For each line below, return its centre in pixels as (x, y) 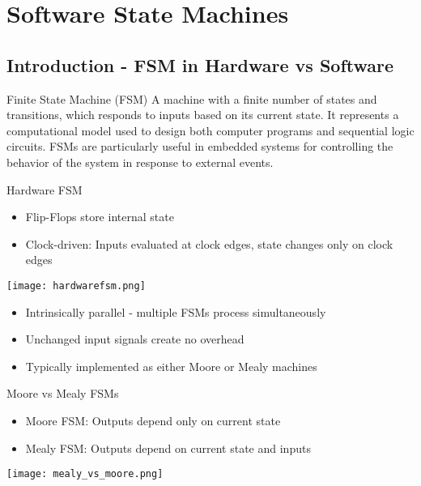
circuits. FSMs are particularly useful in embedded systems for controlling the (200, 146)
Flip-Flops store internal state (100, 217)
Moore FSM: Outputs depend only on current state (153, 420)
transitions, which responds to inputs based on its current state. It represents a (203, 115)
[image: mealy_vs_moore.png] (85, 474)
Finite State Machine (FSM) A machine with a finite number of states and (192, 98)
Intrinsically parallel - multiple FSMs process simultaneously (176, 311)
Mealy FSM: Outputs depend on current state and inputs (168, 448)
